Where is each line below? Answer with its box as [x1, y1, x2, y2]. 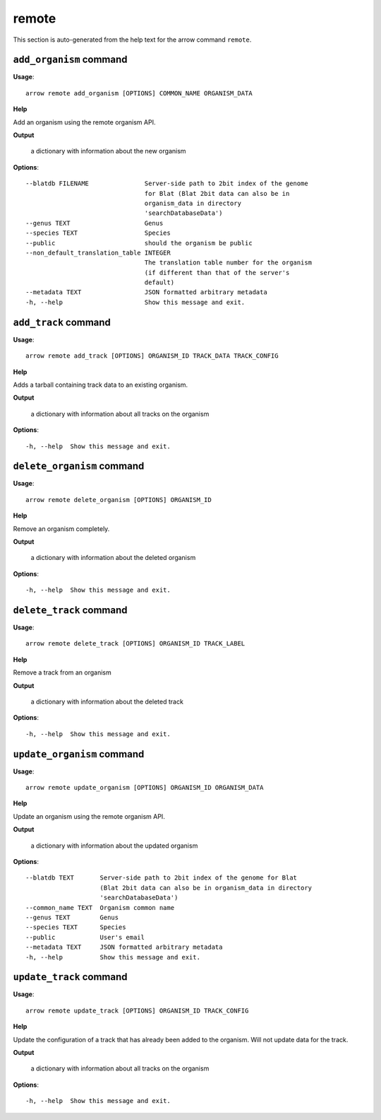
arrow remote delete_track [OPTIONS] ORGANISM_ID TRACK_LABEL [25, 640, 246, 648]
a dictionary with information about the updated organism [30, 841, 198, 850]
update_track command [13, 971, 128, 983]
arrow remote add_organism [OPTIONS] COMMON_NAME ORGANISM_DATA [25, 89, 253, 97]
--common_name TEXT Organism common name [25, 904, 175, 911]
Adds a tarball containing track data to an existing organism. [13, 380, 188, 389]
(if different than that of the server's [144, 269, 290, 276]
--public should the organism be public [25, 239, 253, 247]
